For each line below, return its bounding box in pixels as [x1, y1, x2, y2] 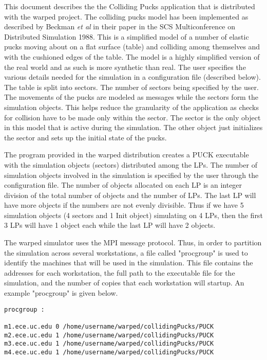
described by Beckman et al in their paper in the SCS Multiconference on [4, 21, 236, 32]
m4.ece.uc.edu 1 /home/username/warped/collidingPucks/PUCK [4, 348, 214, 356]
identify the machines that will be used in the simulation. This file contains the [4, 257, 253, 268]
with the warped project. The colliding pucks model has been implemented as [4, 11, 249, 22]
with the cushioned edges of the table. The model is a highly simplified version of [4, 51, 260, 62]
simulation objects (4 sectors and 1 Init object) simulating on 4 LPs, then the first [4, 209, 263, 220]
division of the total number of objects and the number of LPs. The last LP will [4, 189, 256, 200]
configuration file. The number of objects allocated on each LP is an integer [4, 179, 242, 190]
